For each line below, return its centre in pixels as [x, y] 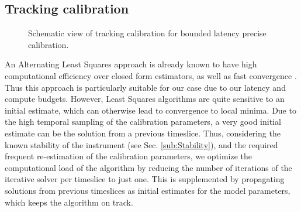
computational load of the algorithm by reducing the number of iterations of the [148, 167]
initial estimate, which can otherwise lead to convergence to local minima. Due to [150, 110]
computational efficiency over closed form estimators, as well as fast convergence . [151, 75]
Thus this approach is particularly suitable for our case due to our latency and [145, 87]
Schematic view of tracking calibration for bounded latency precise [147, 33]
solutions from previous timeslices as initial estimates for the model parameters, [148, 190]
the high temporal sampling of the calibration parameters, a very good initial [143, 122]
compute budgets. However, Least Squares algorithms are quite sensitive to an [145, 99]
